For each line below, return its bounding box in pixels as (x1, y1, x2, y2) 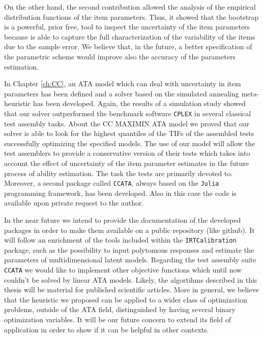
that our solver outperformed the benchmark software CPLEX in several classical (4, 108, 251, 118)
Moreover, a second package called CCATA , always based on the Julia (4, 178, 219, 188)
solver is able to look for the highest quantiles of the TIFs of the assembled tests (4, 128, 254, 139)
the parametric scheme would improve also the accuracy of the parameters (4, 51, 236, 61)
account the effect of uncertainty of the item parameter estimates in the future (4, 157, 249, 168)
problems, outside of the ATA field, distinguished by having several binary (4, 304, 236, 315)
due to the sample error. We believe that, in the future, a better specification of (4, 41, 252, 52)
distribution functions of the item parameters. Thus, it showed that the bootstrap (4, 11, 259, 22)
